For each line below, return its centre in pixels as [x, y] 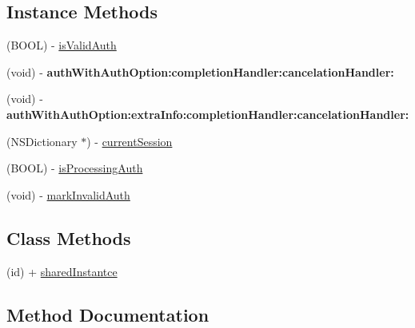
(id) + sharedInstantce [62, 271]
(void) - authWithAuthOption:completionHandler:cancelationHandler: [200, 71]
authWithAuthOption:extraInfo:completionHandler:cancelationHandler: [208, 114]
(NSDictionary [42, 141]
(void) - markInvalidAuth [68, 194]
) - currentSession [130, 141]
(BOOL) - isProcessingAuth [75, 168]
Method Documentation [108, 314]
